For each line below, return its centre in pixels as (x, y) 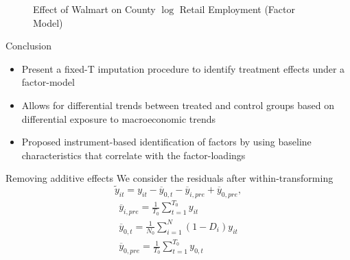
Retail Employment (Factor (237, 9)
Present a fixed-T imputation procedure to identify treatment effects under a (183, 68)
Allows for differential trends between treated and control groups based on (178, 105)
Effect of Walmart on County (94, 9)
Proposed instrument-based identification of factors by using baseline (166, 142)
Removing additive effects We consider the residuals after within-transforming (170, 178)
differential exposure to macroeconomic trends (119, 118)
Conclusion (28, 46)
